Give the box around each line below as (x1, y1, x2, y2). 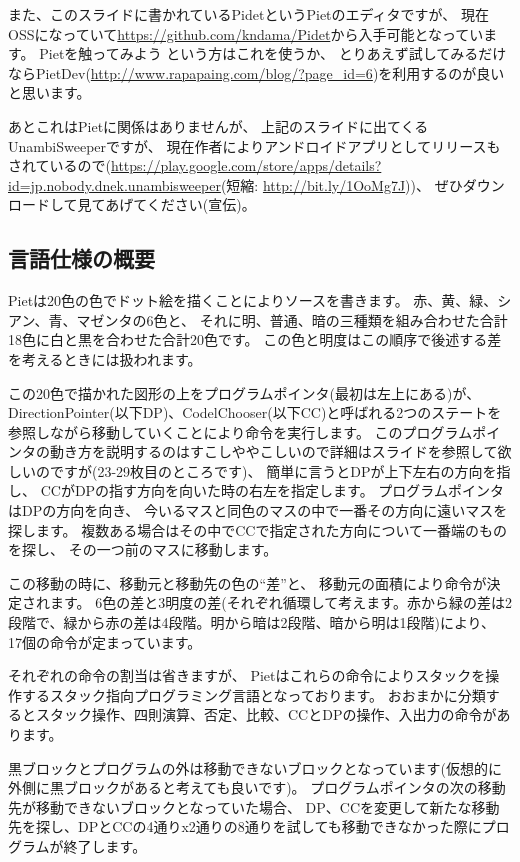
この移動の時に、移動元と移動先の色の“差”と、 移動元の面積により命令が (8, 572, 487, 593)
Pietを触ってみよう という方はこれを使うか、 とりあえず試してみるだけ (39, 43, 507, 64)
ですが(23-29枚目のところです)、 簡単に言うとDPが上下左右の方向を (49, 460, 497, 481)
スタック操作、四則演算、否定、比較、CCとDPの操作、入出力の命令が (35, 704, 497, 725)
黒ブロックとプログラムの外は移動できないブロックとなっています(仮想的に (8, 757, 502, 778)
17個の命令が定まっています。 (8, 631, 202, 652)
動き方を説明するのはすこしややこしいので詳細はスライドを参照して (49, 441, 498, 462)
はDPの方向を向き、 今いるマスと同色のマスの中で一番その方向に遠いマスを (8, 500, 508, 521)
